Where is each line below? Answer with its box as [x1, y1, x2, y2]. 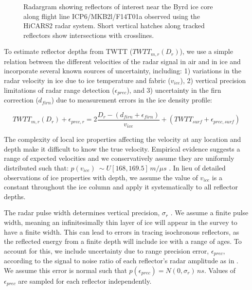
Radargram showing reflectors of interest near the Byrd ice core [23, 1, 213, 11]
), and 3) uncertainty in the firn [126, 85, 221, 95]
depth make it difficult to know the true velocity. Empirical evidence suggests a [4, 143, 240, 154]
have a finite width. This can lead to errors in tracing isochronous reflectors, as [4, 226, 239, 237]
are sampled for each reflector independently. [18, 275, 152, 286]
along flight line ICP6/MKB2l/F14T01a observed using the [23, 11, 200, 21]
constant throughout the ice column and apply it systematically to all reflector [4, 182, 238, 192]
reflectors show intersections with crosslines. [23, 30, 154, 40]
